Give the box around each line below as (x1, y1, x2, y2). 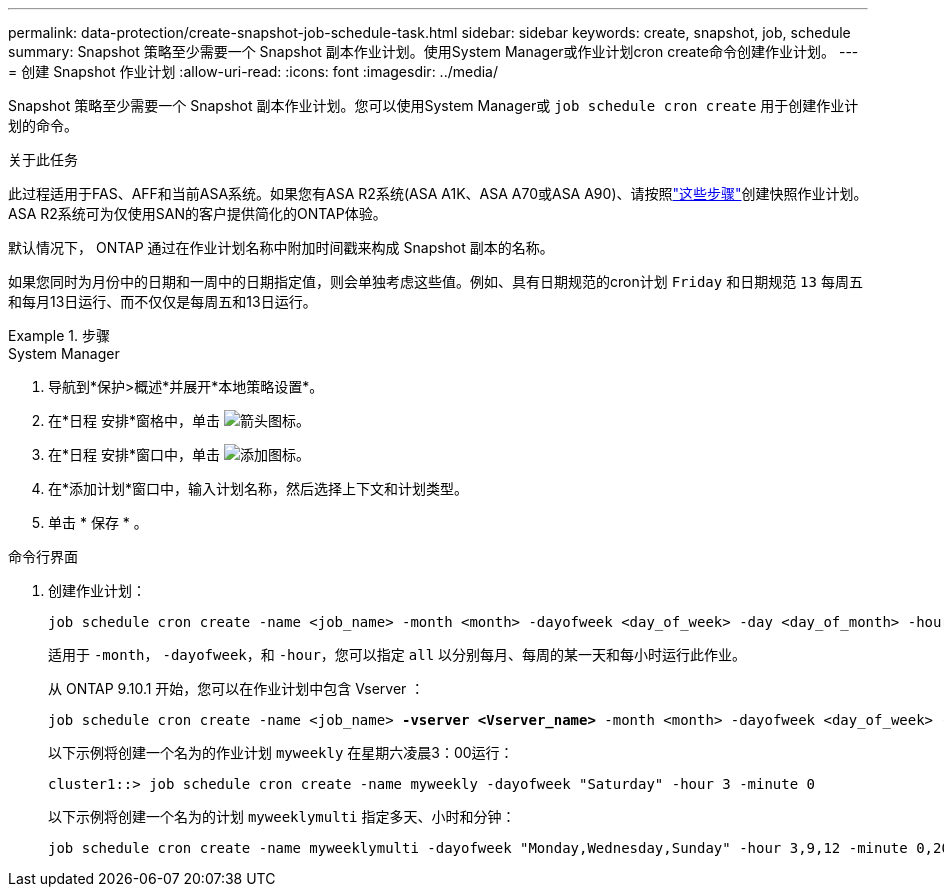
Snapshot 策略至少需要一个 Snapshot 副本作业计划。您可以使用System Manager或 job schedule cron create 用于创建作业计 (8, 97, 859, 114)
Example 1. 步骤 (8, 327, 110, 344)
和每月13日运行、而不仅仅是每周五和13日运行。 (8, 293, 317, 310)
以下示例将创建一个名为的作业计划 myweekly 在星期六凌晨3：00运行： (48, 744, 514, 761)
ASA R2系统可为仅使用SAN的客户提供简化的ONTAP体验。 (8, 205, 387, 222)
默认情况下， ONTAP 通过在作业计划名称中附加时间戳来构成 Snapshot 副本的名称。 (8, 239, 554, 256)
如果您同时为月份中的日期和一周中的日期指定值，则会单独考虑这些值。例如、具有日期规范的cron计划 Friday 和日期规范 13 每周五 (8, 273, 863, 290)
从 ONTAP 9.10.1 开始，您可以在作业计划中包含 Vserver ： (48, 680, 425, 697)
